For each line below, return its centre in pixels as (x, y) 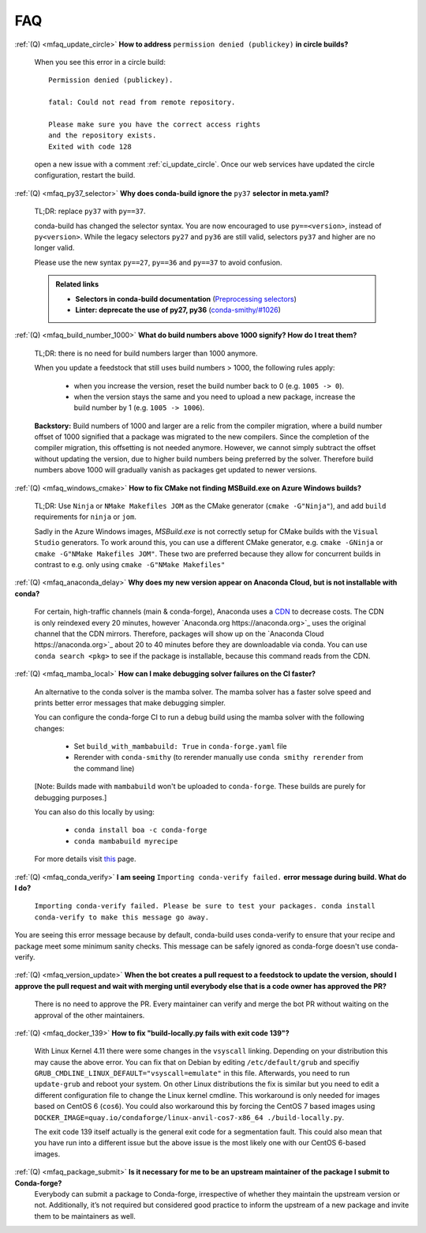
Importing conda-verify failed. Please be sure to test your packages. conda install (205, 906)
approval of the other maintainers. (90, 1015)
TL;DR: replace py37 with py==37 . (90, 211)
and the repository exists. (103, 135)
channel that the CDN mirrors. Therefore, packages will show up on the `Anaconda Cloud (179, 633)
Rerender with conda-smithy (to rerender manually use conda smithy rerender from (219, 757)
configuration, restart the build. (85, 175)
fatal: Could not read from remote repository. (142, 102)
